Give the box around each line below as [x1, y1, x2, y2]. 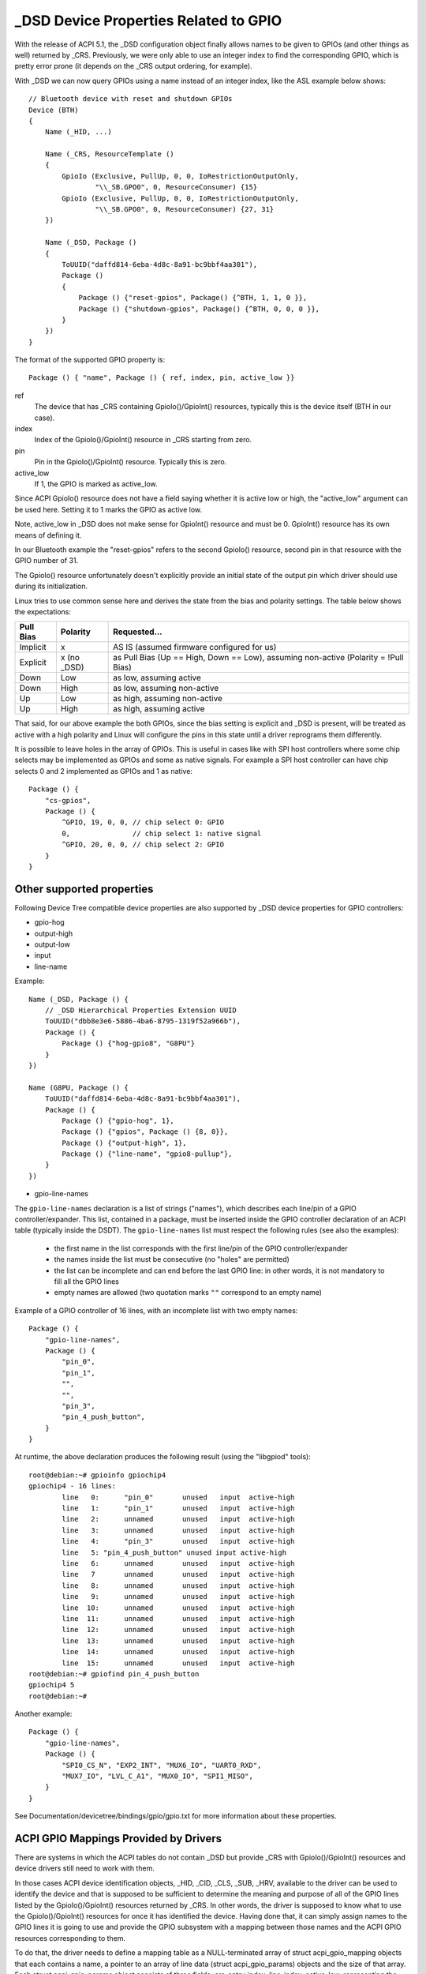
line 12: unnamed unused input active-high [62, 1625, 295, 1634]
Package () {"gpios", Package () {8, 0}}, [62, 1128, 229, 1136]
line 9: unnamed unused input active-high [62, 1592, 295, 1601]
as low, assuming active [113, 672, 201, 683]
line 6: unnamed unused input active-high [62, 1559, 295, 1567]
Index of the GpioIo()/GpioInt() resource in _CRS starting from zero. [34, 435, 252, 445]
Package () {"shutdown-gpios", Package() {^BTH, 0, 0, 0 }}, [78, 304, 320, 313]
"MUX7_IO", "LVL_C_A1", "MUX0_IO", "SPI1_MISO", [62, 1772, 254, 1781]
